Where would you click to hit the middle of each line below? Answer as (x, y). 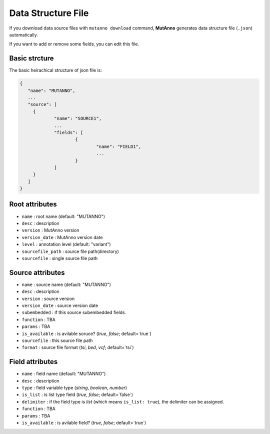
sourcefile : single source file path (60, 258)
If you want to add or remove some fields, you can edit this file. (74, 44)
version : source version (48, 298)
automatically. (24, 34)
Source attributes (37, 272)
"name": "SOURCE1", (78, 118)
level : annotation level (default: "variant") (66, 244)
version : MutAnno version (50, 230)
